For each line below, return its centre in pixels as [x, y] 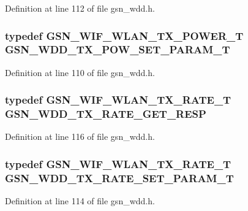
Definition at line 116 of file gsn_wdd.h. [80, 136]
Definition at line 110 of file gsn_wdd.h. [80, 72]
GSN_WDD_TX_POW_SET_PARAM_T [118, 49]
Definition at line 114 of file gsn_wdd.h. [80, 201]
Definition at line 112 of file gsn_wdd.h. [80, 8]
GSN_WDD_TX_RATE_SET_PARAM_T [119, 178]
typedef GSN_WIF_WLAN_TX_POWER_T [124, 35]
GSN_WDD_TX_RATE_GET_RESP [106, 114]
